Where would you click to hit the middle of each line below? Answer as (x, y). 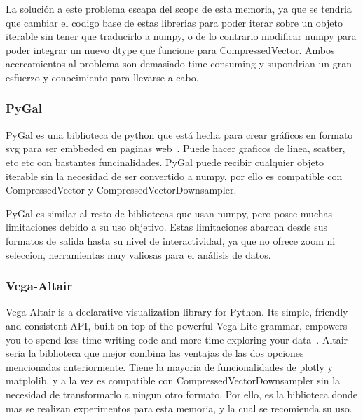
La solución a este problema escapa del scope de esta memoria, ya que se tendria (179, 8)
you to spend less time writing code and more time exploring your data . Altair (177, 339)
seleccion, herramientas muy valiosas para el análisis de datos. (138, 254)
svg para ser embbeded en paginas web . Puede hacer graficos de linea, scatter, (176, 148)
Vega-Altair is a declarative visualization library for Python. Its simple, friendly (177, 312)
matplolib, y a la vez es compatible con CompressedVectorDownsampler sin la (173, 380)
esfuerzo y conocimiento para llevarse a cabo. (102, 77)
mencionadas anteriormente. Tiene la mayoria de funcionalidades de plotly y (169, 366)
